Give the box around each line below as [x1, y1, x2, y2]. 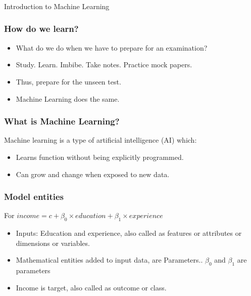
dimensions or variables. [16, 237, 90, 248]
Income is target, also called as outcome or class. [16, 282, 167, 292]
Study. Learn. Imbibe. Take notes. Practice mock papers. [16, 59, 192, 70]
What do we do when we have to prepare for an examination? [16, 42, 208, 53]
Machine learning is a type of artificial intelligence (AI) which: [4, 135, 197, 145]
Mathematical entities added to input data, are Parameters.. [16, 255, 203, 265]
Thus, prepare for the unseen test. [16, 76, 121, 87]
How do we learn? [4, 22, 79, 35]
